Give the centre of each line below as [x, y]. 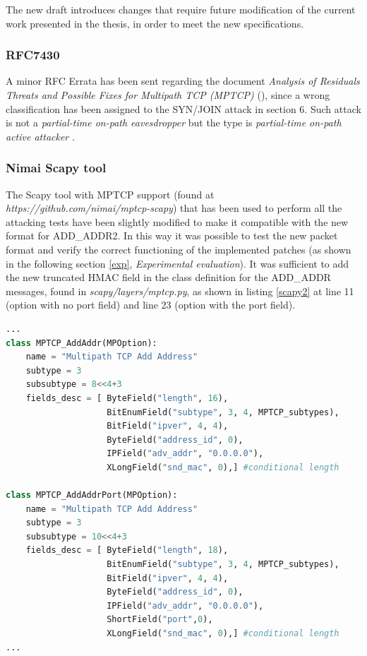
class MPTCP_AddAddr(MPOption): [82, 343]
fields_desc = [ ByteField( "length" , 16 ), [127, 398]
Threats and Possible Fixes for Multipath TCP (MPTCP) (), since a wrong [168, 95]
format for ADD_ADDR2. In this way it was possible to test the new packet [172, 235]
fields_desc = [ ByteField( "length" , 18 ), [127, 550]
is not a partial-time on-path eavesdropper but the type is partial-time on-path [174, 123]
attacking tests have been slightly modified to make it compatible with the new [177, 221]
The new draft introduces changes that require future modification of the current [181, 9]
